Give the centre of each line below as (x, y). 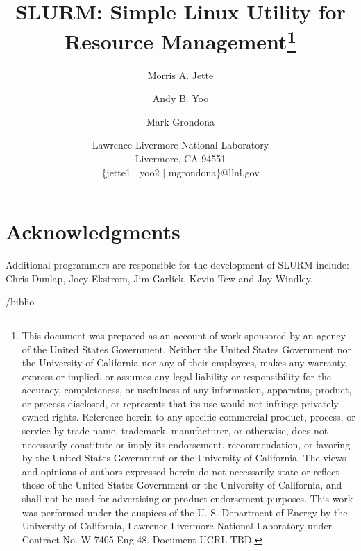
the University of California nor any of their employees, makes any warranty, (185, 363)
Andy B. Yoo (180, 98)
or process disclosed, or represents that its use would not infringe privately (180, 403)
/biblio (20, 302)
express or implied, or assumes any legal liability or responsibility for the (177, 376)
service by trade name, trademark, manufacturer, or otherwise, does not (175, 431)
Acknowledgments (93, 231)
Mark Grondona (180, 121)
